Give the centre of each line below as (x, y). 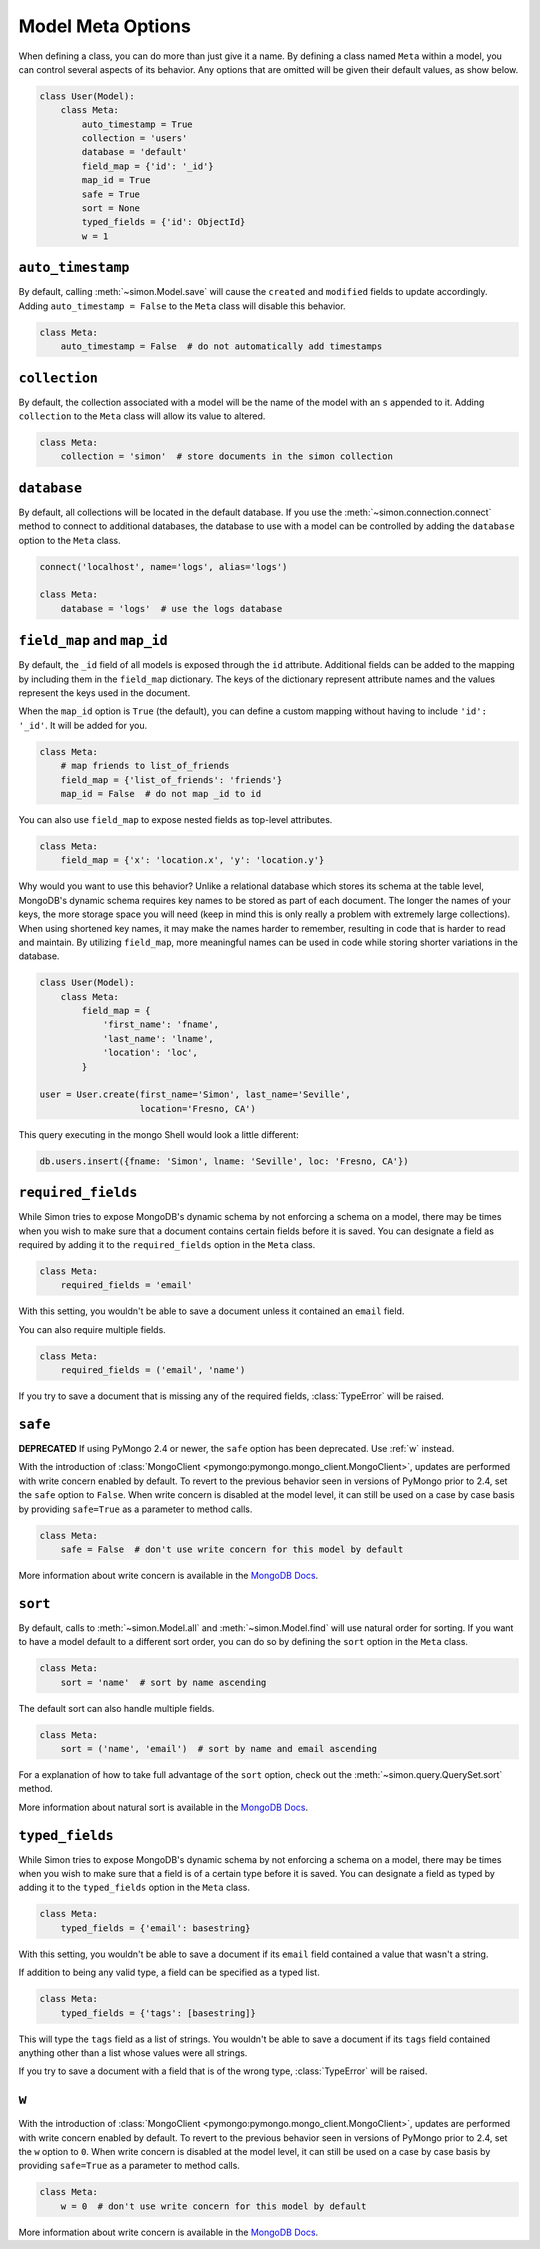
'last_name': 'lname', (158, 1038)
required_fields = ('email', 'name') (153, 1370)
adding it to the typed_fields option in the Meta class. (134, 1887)
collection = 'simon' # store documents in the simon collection (227, 456)
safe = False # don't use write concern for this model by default (232, 1549)
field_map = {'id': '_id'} (147, 166)
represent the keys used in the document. (104, 693)
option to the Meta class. (69, 540)
